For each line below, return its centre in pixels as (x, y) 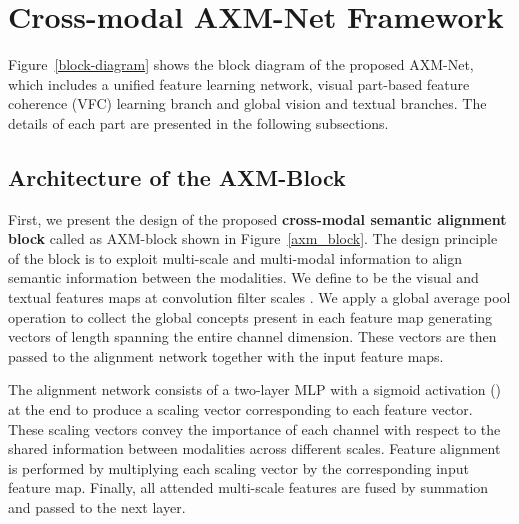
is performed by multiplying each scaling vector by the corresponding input (238, 467)
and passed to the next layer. (97, 507)
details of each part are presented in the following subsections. (198, 122)
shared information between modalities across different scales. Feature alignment (254, 448)
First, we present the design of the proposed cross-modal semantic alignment (257, 218)
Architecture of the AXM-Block (177, 176)
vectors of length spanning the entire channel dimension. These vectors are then (252, 336)
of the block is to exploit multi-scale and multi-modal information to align (235, 257)
